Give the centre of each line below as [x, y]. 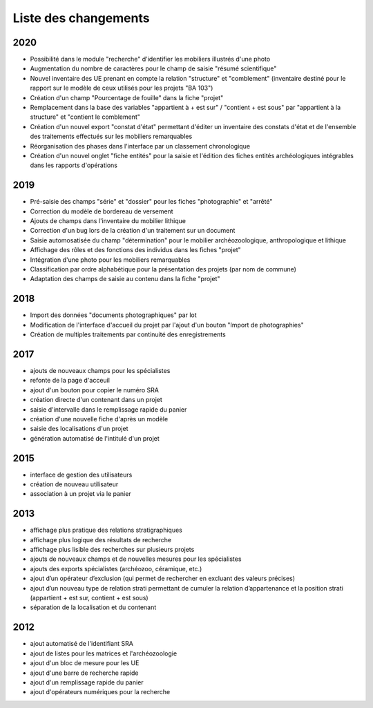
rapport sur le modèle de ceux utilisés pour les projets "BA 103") [122, 88]
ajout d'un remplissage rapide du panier [87, 682]
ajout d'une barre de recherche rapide [84, 673]
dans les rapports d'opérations [74, 165]
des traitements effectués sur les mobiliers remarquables [111, 136]
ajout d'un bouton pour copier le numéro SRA [94, 390]
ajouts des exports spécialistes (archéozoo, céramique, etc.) [116, 568]
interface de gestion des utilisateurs [81, 475]
